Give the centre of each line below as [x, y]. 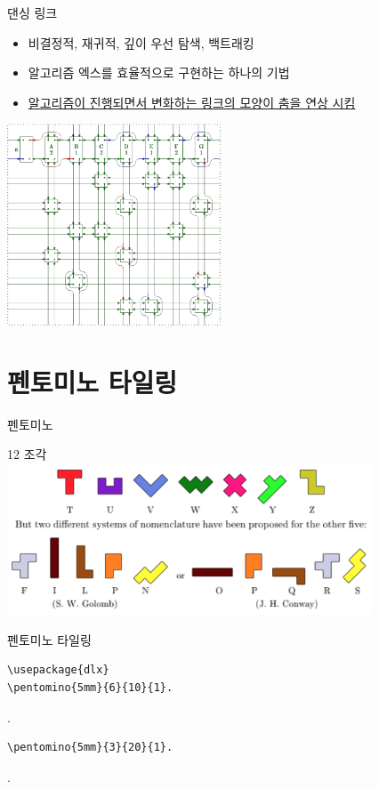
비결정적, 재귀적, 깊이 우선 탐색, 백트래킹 [141, 42]
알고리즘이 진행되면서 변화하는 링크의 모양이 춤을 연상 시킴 [192, 102]
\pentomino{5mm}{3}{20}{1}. [90, 748]
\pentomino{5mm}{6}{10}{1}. [90, 687]
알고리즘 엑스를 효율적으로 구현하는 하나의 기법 [159, 72]
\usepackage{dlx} [58, 670]
